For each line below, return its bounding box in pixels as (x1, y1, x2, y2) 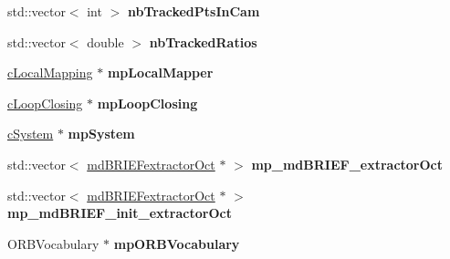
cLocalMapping (7, 63, 93, 82)
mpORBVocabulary (113, 233, 240, 253)
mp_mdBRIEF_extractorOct (251, 154, 443, 173)
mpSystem (68, 124, 135, 143)
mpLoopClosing (97, 93, 198, 112)
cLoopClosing (7, 93, 83, 112)
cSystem (7, 124, 54, 143)
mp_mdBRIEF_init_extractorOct (7, 203, 232, 223)
